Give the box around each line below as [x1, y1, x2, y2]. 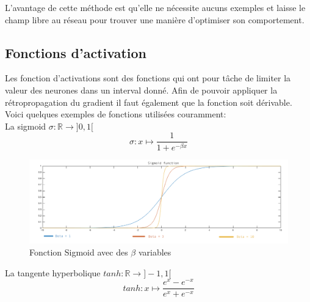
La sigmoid [5, 119, 46, 132]
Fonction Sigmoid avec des [29, 245, 128, 258]
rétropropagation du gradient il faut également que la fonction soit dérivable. [5, 95, 292, 108]
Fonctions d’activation [5, 43, 146, 62]
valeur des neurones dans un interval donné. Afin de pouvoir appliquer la [5, 83, 278, 96]
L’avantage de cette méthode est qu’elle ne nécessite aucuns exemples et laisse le [5, 1, 306, 13]
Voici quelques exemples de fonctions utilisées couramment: [5, 108, 226, 120]
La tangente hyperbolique [5, 266, 101, 279]
